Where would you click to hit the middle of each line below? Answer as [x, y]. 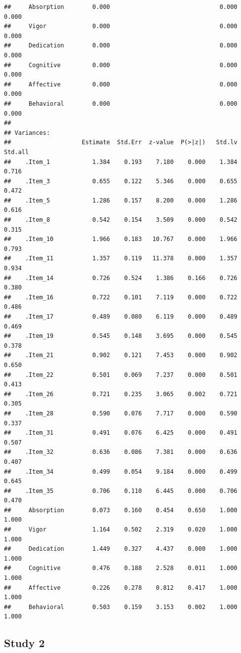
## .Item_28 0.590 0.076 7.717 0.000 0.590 [121, 413]
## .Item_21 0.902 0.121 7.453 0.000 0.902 [121, 355]
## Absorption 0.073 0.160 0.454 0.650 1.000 [121, 510]
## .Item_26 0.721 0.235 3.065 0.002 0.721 [121, 394]
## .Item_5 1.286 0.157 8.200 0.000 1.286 [121, 200]
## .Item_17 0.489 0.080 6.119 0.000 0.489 [121, 317]
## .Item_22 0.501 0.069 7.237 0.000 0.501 [121, 375]
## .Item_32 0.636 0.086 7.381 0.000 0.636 [121, 452]
